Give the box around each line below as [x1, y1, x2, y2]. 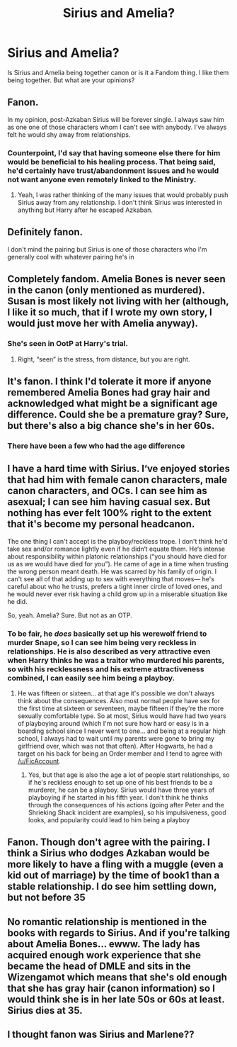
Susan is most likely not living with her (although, [7, 296, 229, 308]
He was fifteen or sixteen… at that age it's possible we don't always [17, 689, 215, 698]
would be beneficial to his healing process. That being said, [7, 157, 216, 167]
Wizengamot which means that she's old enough [7, 971, 228, 983]
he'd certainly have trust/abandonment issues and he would [7, 165, 219, 175]
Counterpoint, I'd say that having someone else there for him [7, 147, 221, 157]
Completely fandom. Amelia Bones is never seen [7, 273, 226, 285]
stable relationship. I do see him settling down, [7, 880, 217, 892]
